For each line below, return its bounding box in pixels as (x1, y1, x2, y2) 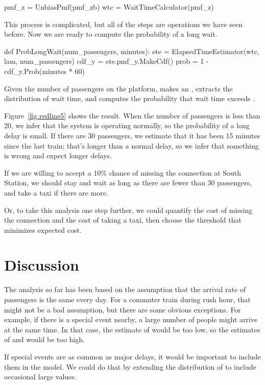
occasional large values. (4, 371, 77, 382)
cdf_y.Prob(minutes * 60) (4, 65, 85, 76)
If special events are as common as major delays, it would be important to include (4, 351, 261, 362)
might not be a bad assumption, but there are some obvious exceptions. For (4, 304, 241, 315)
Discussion (4, 254, 79, 275)
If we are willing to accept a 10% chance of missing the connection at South (4, 167, 242, 178)
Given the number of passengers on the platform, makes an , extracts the (4, 83, 233, 93)
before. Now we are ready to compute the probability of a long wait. (4, 29, 218, 39)
